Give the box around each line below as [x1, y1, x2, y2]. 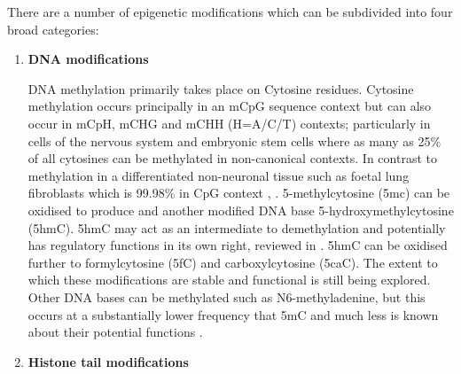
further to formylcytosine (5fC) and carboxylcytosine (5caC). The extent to [27, 253, 438, 271]
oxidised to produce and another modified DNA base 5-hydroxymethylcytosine [27, 200, 454, 219]
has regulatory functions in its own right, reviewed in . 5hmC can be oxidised [27, 236, 448, 254]
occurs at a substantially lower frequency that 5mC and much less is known [27, 305, 439, 323]
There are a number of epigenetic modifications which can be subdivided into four [7, 3, 453, 20]
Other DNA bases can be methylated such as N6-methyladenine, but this [27, 287, 426, 306]
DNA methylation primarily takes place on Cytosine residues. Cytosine [27, 79, 414, 97]
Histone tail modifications [27, 352, 189, 370]
